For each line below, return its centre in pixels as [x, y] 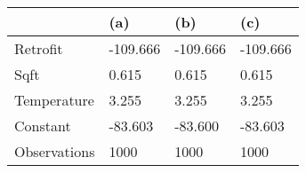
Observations [55, 151]
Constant [43, 126]
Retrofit [39, 48]
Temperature [54, 100]
